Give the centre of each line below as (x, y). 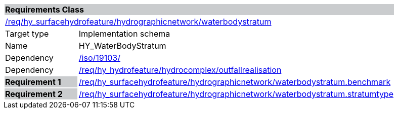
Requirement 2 (34, 94)
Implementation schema (124, 34)
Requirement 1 (33, 82)
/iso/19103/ (99, 58)
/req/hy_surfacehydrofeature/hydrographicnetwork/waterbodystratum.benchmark (235, 82)
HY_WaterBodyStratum (122, 46)
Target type (27, 34)
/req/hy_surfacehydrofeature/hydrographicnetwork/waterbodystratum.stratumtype (236, 94)
